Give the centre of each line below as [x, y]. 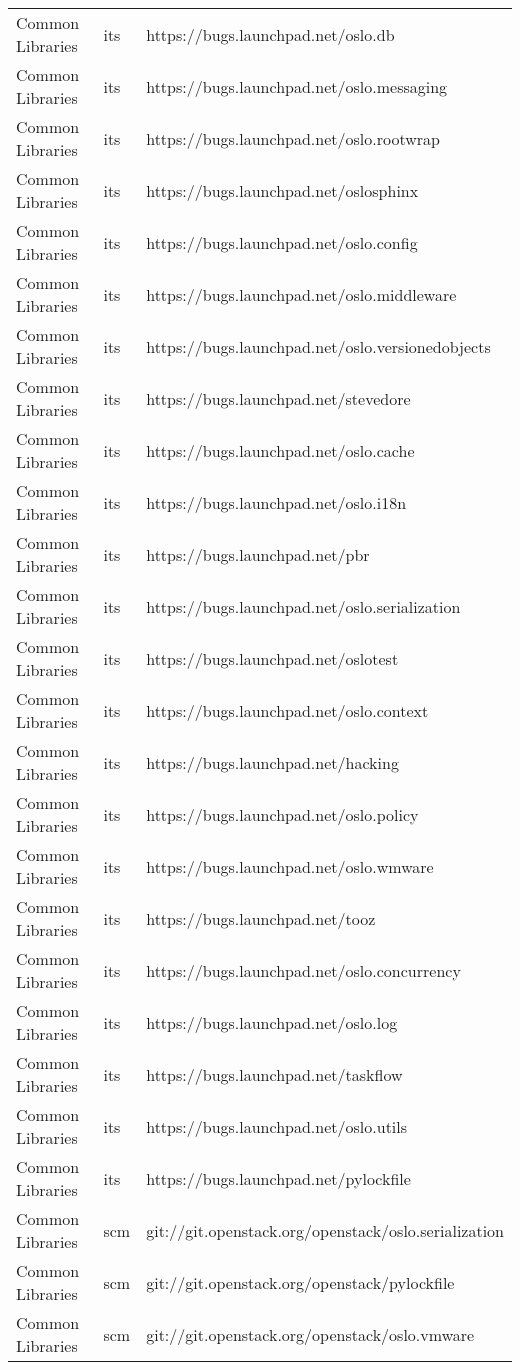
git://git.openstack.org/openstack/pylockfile [300, 1282]
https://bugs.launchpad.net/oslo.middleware [301, 294]
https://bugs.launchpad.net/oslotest [272, 658]
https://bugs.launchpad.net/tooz [261, 918]
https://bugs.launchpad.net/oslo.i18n [276, 502]
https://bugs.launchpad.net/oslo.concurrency [303, 970]
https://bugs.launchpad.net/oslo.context [287, 710]
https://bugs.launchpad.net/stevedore [278, 398]
